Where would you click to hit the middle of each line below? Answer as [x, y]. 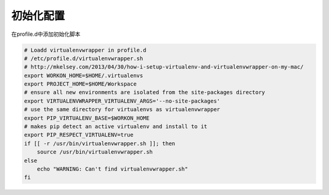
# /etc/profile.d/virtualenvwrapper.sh [83, 58]
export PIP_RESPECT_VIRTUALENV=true [79, 135]
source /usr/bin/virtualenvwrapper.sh [95, 152]
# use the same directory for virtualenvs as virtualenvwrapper [122, 110]
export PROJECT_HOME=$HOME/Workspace [80, 84]
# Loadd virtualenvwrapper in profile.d [85, 50]
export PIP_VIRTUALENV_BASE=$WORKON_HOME [87, 118]
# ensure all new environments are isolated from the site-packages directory [144, 92]
